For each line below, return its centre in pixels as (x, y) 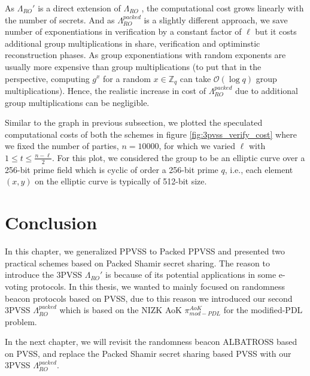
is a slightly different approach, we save (216, 19)
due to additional (267, 91)
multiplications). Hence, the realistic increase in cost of (105, 91)
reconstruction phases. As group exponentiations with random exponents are (145, 55)
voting (16, 286)
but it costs (276, 31)
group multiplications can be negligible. (77, 102)
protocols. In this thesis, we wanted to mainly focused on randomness (158, 286)
